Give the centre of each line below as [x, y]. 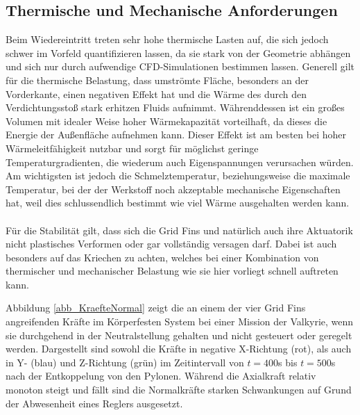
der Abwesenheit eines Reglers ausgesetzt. [94, 403]
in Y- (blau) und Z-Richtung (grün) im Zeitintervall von [125, 362]
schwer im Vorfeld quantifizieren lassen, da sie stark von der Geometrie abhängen [178, 52]
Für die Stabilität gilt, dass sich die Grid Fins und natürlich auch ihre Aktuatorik [179, 230]
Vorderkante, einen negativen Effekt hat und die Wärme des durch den [156, 93]
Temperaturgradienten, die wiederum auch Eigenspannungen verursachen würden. [180, 162]
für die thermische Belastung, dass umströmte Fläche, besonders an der [157, 80]
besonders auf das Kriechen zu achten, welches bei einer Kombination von [162, 257]
